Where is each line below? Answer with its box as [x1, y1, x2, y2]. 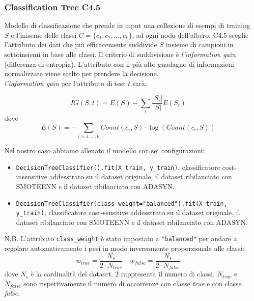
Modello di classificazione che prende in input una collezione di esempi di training [4, 20, 251, 30]
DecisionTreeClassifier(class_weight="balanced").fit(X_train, [16, 200, 227, 207]
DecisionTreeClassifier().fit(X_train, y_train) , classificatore [16, 162, 220, 172]
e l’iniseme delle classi [11, 29, 77, 40]
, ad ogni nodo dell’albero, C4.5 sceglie [132, 29, 249, 40]
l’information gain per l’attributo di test [4, 78, 126, 88]
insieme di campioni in [166, 39, 234, 50]
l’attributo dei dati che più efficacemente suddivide [4, 39, 157, 50]
